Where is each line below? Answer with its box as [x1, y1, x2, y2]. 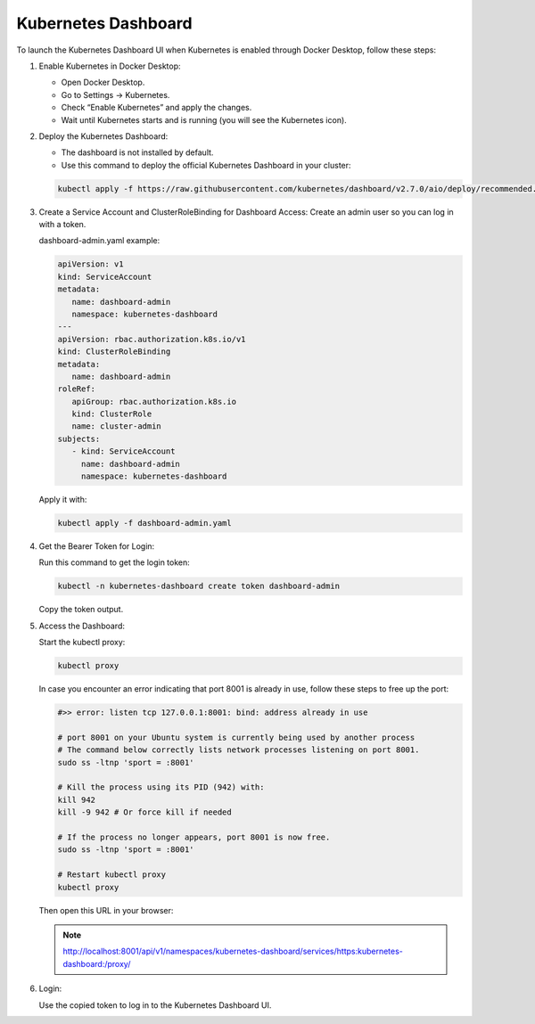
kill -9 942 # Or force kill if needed [57, 807, 232, 817]
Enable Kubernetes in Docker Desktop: [38, 61, 182, 71]
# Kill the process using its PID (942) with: [57, 782, 265, 792]
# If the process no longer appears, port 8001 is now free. [57, 832, 331, 842]
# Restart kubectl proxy [57, 870, 167, 880]
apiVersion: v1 [57, 259, 124, 269]
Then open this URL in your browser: [38, 905, 174, 915]
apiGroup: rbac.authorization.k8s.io [71, 397, 236, 406]
